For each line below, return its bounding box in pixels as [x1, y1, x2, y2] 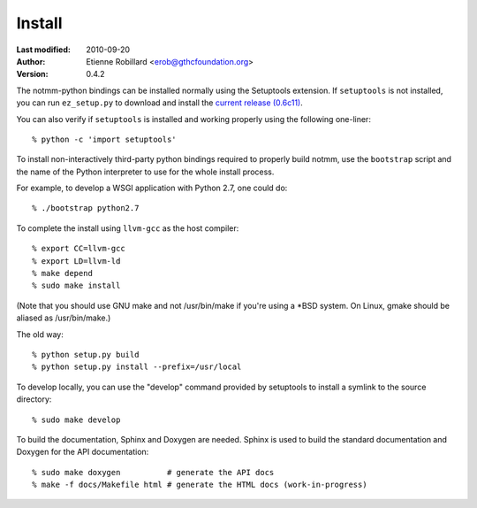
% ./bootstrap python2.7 [32, 204, 140, 213]
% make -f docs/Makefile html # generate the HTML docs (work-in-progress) [32, 480, 367, 490]
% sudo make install [32, 281, 121, 291]
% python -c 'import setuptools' [32, 134, 177, 144]
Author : [16, 56, 46, 66]
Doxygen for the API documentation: [16, 447, 149, 458]
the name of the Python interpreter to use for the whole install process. [16, 166, 275, 177]
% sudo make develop [32, 414, 121, 425]
